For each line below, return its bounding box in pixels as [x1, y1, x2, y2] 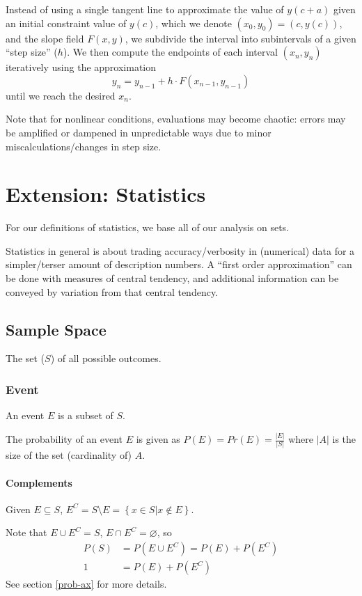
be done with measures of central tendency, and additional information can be [6, 271, 339, 285]
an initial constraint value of [6, 15, 127, 30]
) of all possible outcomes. [50, 351, 162, 366]
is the [332, 432, 356, 446]
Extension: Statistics [6, 180, 206, 208]
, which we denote [155, 15, 232, 30]
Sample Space [6, 318, 107, 340]
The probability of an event [6, 432, 123, 446]
